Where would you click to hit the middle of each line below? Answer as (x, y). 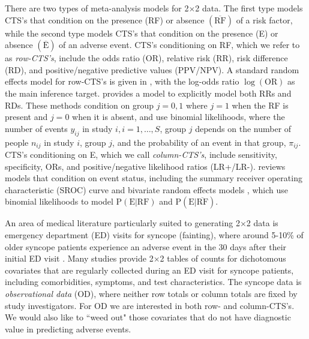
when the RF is (260, 105)
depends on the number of (243, 128)
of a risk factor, (264, 19)
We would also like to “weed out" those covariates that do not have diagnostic (148, 317)
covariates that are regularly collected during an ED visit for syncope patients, (149, 270)
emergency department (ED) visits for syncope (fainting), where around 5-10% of (154, 234)
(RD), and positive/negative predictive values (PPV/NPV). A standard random (152, 69)
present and (26, 117)
